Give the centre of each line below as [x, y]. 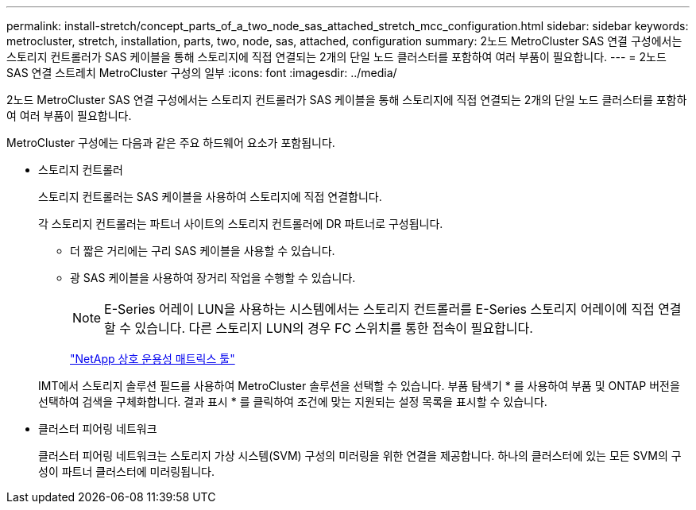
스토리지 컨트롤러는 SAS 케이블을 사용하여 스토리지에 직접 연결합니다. [210, 197]
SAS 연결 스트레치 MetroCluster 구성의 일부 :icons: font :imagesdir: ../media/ [202, 73]
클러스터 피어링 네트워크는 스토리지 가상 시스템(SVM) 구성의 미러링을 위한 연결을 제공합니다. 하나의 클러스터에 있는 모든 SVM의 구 [360, 456]
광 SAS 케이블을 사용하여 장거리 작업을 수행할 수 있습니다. [213, 278]
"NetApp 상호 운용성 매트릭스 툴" [153, 359]
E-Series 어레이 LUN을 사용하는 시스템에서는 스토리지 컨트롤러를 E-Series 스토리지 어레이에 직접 [379, 309]
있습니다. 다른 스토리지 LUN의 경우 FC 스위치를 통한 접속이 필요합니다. [334, 328]
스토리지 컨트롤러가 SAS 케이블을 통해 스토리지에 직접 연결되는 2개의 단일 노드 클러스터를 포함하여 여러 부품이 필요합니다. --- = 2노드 [336, 57]
